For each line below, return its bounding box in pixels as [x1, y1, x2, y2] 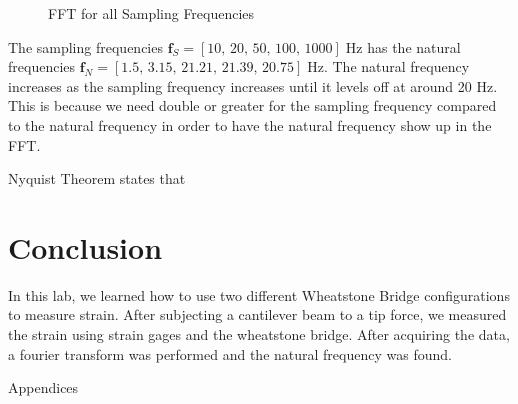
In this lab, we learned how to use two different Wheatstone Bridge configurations [8, 284, 510, 305]
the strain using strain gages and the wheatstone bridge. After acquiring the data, [8, 324, 510, 345]
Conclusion [8, 226, 163, 267]
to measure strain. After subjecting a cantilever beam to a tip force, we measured [8, 304, 507, 325]
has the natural [367, 36, 461, 57]
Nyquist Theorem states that [8, 168, 186, 189]
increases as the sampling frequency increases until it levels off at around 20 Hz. [8, 75, 498, 96]
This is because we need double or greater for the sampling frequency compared [8, 95, 497, 116]
